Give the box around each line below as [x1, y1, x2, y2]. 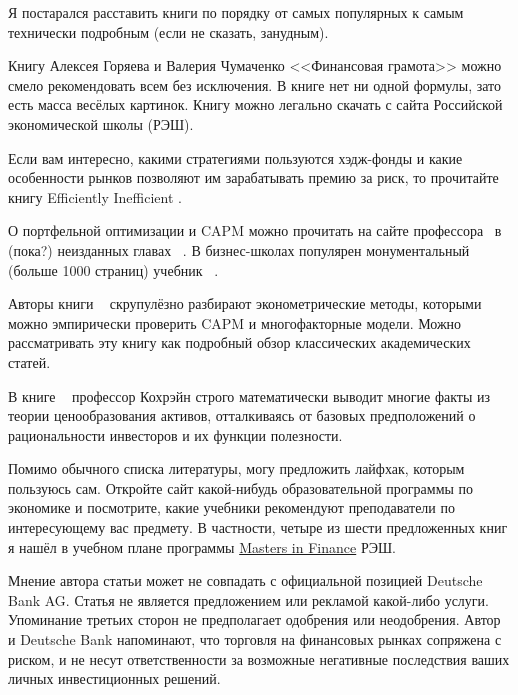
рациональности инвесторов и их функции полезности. [8, 424, 343, 445]
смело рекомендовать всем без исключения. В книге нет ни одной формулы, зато [8, 74, 502, 95]
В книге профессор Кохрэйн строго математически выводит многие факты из [8, 385, 491, 406]
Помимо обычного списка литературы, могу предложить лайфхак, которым [8, 458, 465, 479]
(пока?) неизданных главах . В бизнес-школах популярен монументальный [8, 239, 470, 260]
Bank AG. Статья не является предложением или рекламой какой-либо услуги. [8, 589, 489, 610]
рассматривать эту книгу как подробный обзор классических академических [8, 332, 471, 353]
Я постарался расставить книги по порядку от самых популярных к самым [8, 2, 464, 22]
